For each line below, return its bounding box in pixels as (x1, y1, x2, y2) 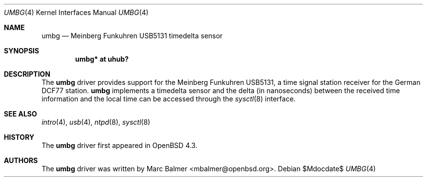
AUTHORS (4, 156, 38, 165)
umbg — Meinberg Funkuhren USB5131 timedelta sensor (41, 32, 223, 40)
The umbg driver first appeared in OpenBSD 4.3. (41, 141, 197, 149)
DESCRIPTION (4, 70, 51, 78)
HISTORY (4, 133, 35, 141)
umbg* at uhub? (75, 55, 129, 63)
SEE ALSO (4, 110, 37, 118)
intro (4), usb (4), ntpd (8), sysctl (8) (41, 118, 151, 126)
